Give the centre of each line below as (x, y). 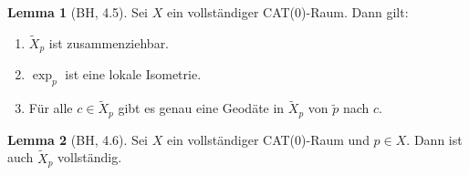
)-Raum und (335, 139)
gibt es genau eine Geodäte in (201, 108)
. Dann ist (434, 139)
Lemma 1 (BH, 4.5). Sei (78, 12)
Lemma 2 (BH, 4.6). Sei (78, 139)
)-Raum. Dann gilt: (355, 12)
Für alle (51, 108)
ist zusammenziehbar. (109, 42)
